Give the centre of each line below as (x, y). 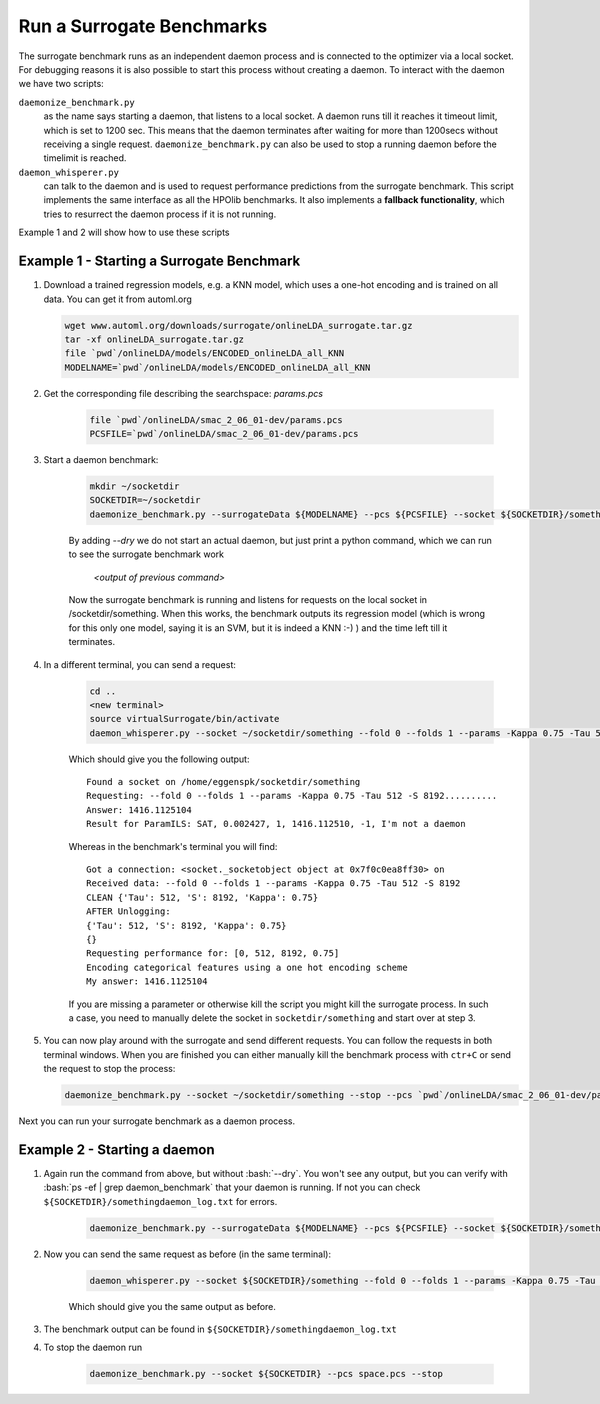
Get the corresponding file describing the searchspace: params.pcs (183, 393)
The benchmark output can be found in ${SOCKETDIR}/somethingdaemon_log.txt (220, 1329)
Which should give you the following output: (159, 759)
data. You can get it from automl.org (117, 299)
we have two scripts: (61, 84)
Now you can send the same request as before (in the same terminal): (187, 1254)
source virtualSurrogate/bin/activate (184, 719)
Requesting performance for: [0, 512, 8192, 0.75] (213, 953)
